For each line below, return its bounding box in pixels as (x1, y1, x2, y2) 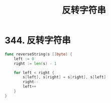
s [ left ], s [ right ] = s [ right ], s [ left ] (23, 75, 106, 80)
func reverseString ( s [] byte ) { (5, 51, 72, 57)
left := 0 (14, 56, 35, 61)
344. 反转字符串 (5, 35, 71, 46)
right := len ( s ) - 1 (14, 61, 57, 66)
